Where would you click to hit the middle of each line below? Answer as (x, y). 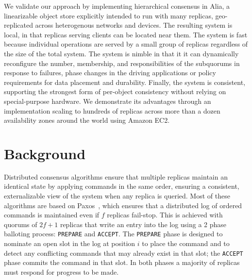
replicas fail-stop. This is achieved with (165, 215)
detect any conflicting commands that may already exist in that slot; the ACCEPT (124, 253)
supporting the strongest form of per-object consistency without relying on (115, 91)
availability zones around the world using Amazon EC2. (87, 120)
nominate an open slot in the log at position (70, 243)
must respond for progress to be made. (61, 272)
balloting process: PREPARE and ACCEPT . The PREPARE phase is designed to (113, 234)
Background (45, 153)
